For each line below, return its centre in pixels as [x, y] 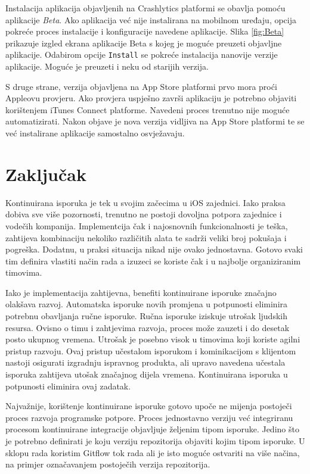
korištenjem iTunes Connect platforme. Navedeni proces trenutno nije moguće [148, 109]
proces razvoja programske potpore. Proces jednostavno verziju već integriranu [149, 417]
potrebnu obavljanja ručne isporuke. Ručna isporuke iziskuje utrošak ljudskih [146, 316]
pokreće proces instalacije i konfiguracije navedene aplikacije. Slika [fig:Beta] [145, 31]
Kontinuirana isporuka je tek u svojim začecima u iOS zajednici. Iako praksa [145, 202]
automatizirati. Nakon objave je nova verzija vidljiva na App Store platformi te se [155, 121]
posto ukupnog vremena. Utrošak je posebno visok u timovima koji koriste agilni [153, 339]
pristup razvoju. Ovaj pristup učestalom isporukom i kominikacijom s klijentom [151, 350]
